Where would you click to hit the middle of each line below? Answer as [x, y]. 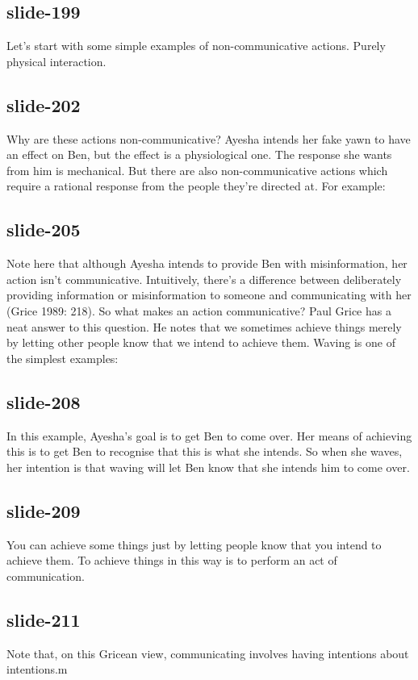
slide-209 [44, 510]
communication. [46, 576]
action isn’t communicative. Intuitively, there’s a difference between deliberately [204, 279]
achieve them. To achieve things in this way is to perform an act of [172, 560]
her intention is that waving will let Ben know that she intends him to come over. [208, 467]
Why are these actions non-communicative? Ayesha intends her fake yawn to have [209, 138]
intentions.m [37, 669]
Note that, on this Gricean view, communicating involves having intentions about [208, 653]
